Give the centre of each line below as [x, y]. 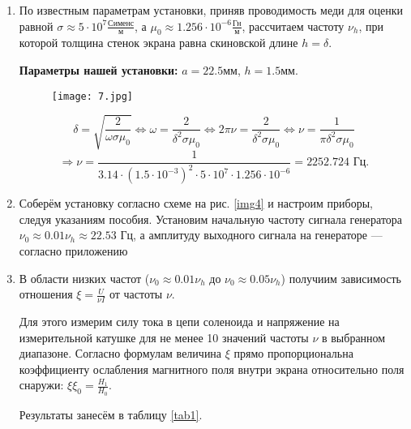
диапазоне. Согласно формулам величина [120, 353]
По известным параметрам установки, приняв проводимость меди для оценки [211, 10]
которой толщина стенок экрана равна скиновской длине [158, 43]
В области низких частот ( [84, 278]
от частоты [136, 294]
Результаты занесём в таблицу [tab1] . [111, 414]
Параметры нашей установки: [98, 69]
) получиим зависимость [341, 278]
